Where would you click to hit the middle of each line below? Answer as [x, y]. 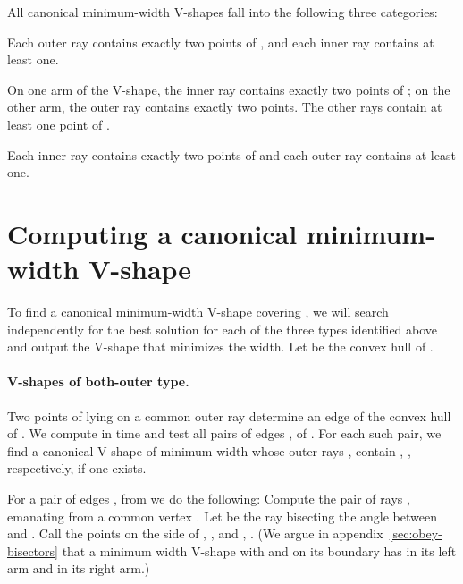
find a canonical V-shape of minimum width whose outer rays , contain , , [209, 450]
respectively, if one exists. [77, 468]
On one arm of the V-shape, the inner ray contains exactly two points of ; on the [229, 89]
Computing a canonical [152, 233]
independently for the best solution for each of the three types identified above [223, 329]
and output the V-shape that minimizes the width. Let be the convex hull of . [220, 347]
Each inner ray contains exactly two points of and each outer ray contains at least [231, 154]
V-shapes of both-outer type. [98, 381]
